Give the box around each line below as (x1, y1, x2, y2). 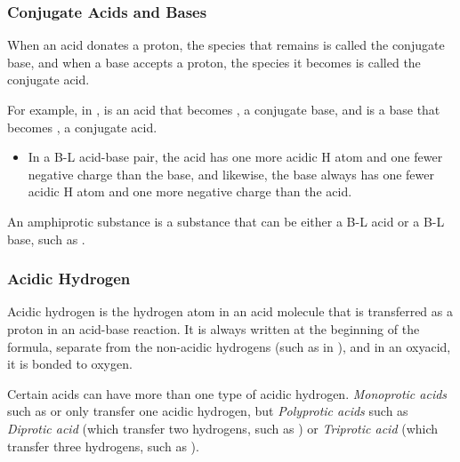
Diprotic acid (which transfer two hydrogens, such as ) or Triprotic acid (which (7, 418, 439, 437)
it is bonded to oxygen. (7, 354, 133, 373)
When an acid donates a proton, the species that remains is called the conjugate (7, 36, 445, 54)
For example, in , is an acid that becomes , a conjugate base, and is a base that (7, 100, 440, 118)
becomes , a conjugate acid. (7, 117, 157, 136)
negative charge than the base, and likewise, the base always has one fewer (28, 164, 434, 183)
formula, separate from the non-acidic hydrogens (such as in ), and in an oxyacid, (7, 337, 451, 355)
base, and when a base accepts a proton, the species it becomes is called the (7, 52, 421, 71)
